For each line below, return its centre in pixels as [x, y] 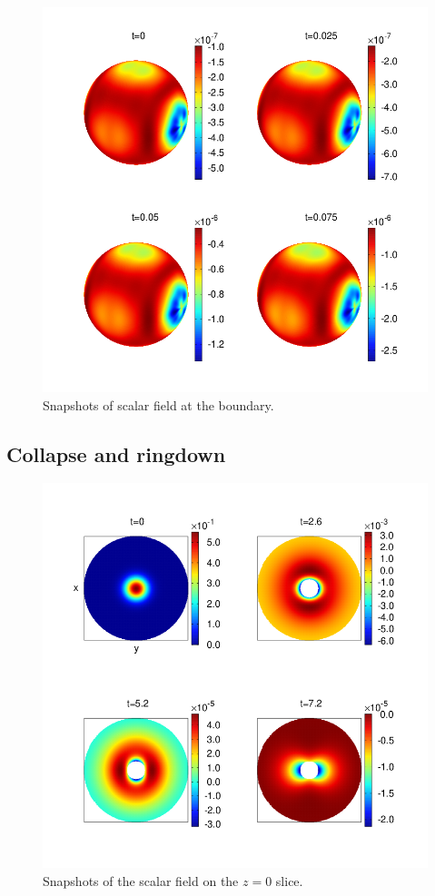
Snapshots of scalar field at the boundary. [158, 404]
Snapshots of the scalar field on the [141, 880]
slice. [289, 880]
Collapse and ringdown [116, 453]
